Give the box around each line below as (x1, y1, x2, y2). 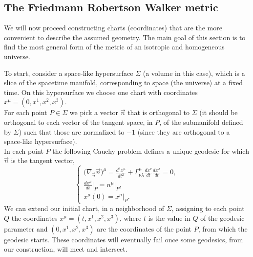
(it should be (199, 107, 238, 117)
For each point (4, 107, 47, 117)
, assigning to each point (171, 203, 245, 213)
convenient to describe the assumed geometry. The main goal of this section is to (4, 32, 246, 42)
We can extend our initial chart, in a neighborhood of (4, 203, 165, 213)
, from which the (198, 223, 248, 234)
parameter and (4, 223, 48, 234)
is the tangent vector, (11, 155, 75, 165)
